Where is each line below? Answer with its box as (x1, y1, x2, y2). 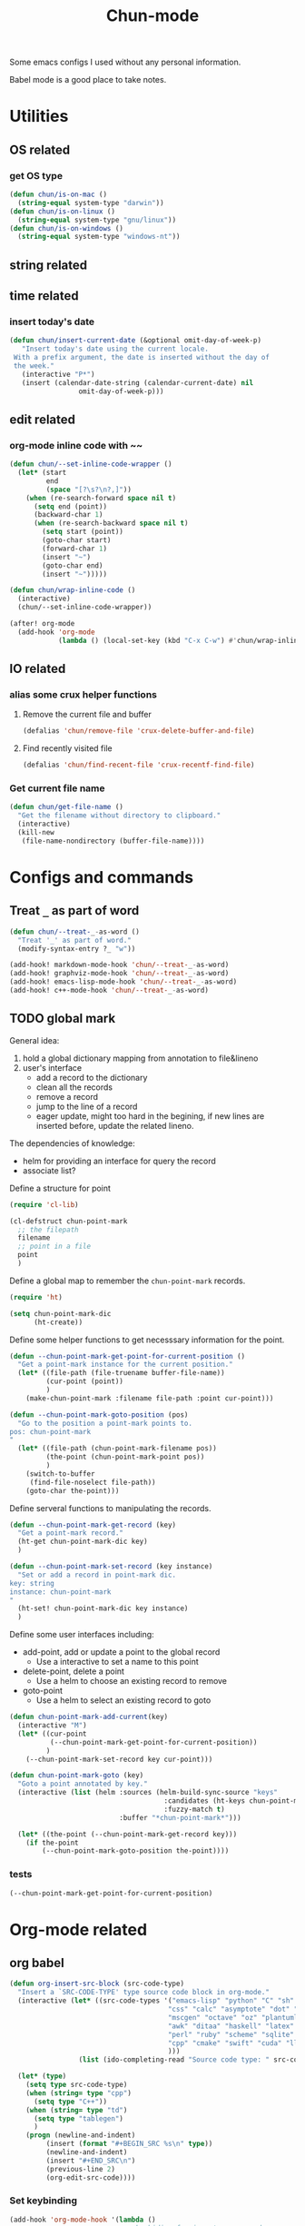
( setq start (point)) (42, 528, 124, 537)
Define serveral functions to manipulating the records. (9, 1502, 212, 1513)
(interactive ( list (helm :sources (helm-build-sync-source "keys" (17, 1788, 279, 1797)
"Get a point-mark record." (17, 1529, 124, 1538)
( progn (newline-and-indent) (25, 2131, 136, 2140)
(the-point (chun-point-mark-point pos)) (45, 1452, 205, 1462)
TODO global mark (9, 1011, 116, 1026)
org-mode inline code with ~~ (9, 439, 143, 451)
